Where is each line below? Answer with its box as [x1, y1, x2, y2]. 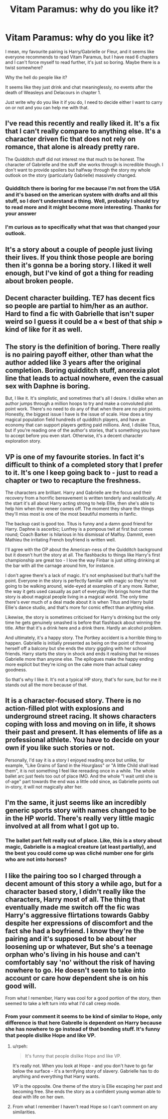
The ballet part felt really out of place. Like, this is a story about [5, 837, 162, 844]
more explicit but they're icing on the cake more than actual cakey [5, 661, 142, 667]
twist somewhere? [5, 64, 43, 71]
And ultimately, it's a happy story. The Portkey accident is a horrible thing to [5, 635, 162, 641]
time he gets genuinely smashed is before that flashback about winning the [5, 619, 160, 625]
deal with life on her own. [12, 1094, 65, 1100]
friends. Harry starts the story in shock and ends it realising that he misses [5, 651, 159, 657]
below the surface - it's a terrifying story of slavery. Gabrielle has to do [12, 1068, 159, 1074]
